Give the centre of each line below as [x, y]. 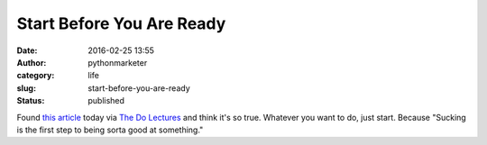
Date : [27, 50]
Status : [31, 101]
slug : [26, 88]
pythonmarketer [118, 62]
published [106, 101]
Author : [32, 62]
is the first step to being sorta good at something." [110, 130]
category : [36, 76]
